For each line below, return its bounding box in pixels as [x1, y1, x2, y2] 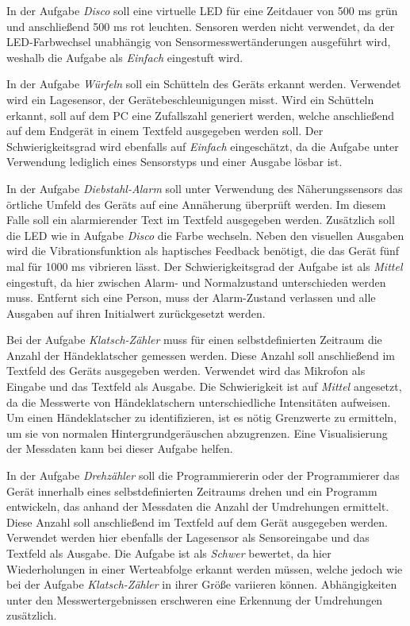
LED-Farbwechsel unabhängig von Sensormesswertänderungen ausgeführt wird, [6, 33, 391, 50]
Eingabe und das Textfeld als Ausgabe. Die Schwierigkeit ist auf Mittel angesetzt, [6, 378, 402, 395]
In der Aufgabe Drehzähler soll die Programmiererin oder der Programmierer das [6, 467, 400, 484]
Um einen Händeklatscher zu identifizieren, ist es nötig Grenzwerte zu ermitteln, [6, 409, 397, 426]
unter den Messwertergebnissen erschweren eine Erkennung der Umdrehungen [6, 591, 383, 608]
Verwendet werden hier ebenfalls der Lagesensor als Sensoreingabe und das [6, 529, 370, 546]
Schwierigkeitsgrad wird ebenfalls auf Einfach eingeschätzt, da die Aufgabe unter [6, 137, 399, 154]
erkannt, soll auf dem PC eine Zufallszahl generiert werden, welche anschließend [6, 106, 395, 123]
